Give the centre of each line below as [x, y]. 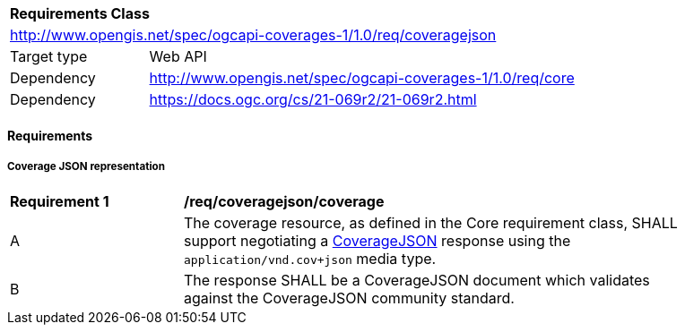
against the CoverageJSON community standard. [349, 298]
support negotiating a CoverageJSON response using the [377, 241]
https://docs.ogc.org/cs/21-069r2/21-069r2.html [313, 99]
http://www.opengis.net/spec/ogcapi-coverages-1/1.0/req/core [362, 78]
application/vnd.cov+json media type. [310, 259]
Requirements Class [80, 13]
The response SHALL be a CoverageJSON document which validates [417, 281]
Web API [178, 56]
